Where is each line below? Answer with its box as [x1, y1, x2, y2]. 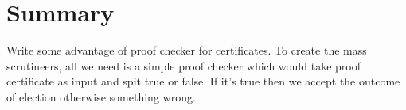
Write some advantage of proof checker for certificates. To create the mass [6, 42, 367, 59]
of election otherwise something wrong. [6, 88, 196, 104]
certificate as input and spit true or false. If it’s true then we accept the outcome [6, 73, 400, 89]
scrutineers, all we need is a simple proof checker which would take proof [6, 57, 361, 74]
